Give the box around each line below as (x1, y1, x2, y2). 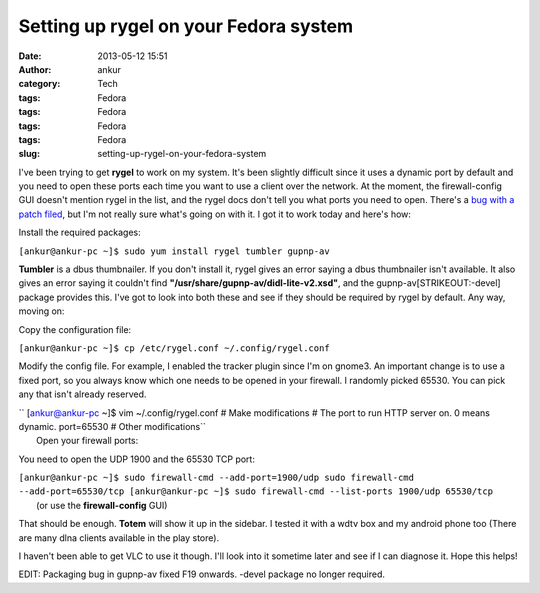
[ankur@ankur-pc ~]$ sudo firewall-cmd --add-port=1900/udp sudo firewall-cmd (18, 472, 415, 484)
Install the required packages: (18, 226, 142, 239)
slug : (18, 148, 40, 160)
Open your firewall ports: (36, 435, 139, 447)
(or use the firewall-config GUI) (36, 499, 168, 511)
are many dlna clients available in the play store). (18, 531, 220, 544)
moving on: (18, 305, 65, 317)
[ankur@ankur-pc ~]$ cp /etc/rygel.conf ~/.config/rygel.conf (18, 342, 330, 354)
